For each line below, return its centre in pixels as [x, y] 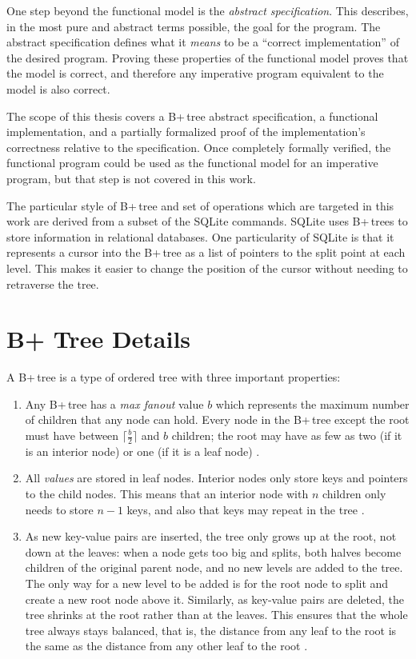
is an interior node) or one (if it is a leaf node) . [142, 451]
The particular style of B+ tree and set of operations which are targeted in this [200, 205]
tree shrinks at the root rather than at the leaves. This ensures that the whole [216, 615]
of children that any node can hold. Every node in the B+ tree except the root [217, 419]
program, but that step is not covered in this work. [131, 178]
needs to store [59, 509]
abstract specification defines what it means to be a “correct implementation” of [203, 42]
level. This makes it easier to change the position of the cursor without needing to [207, 268]
